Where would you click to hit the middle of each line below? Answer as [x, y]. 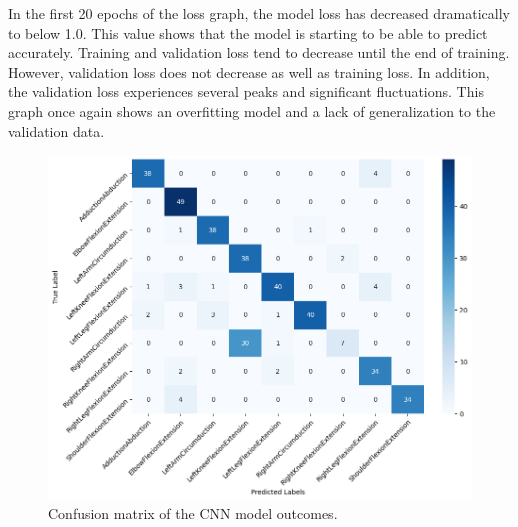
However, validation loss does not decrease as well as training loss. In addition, [249, 71]
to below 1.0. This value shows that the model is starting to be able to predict [248, 32]
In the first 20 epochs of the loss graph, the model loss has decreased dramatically [259, 13]
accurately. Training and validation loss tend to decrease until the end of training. [259, 52]
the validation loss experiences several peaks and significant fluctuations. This [246, 91]
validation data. [56, 130]
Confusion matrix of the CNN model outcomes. [193, 513]
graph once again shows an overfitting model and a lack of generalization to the [252, 110]
